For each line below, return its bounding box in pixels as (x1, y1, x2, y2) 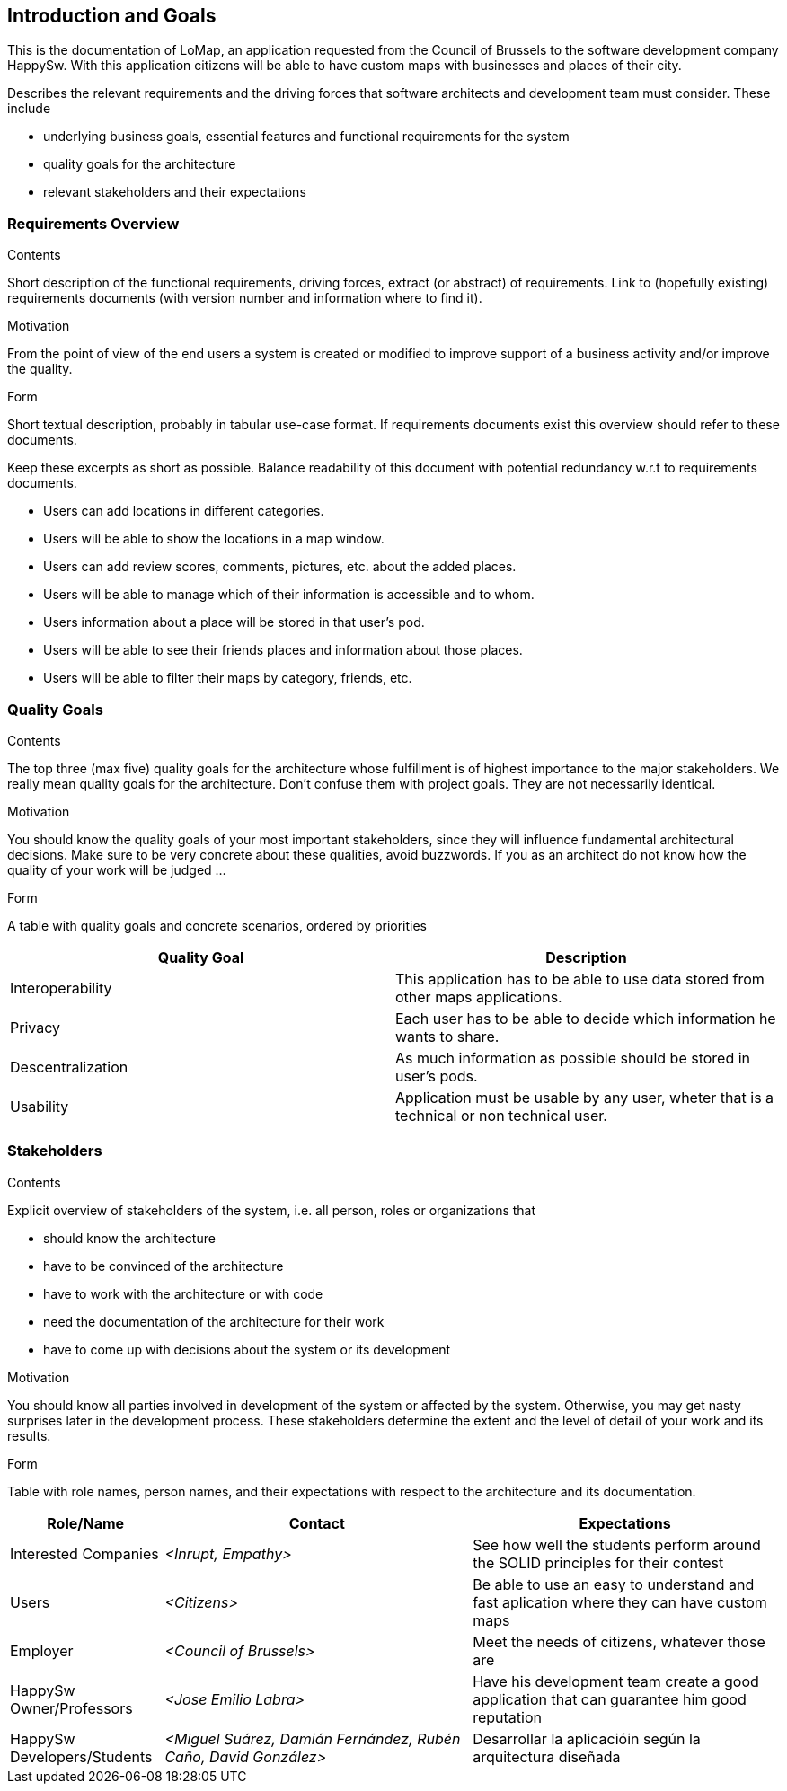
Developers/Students (10, 1747, 153, 1766)
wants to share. (395, 1027, 500, 1045)
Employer (10, 1641, 74, 1660)
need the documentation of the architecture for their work (43, 1313, 385, 1329)
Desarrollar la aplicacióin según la (473, 1729, 701, 1748)
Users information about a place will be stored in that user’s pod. (43, 614, 425, 631)
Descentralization (10, 1057, 128, 1076)
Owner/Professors (10, 1698, 133, 1717)
